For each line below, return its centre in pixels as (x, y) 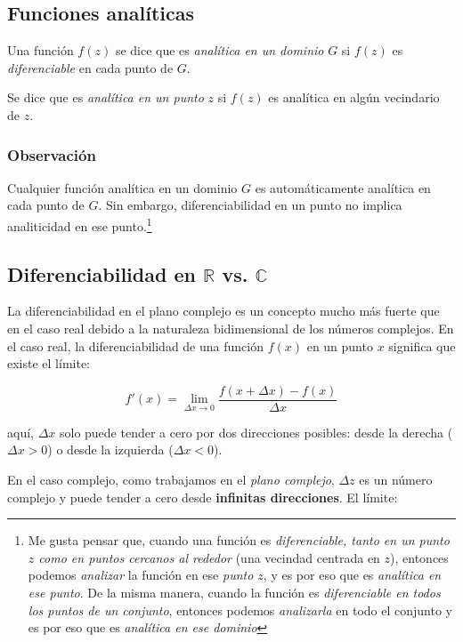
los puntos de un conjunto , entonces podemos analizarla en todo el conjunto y (240, 610)
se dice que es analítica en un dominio (219, 50)
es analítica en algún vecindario (354, 97)
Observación (52, 154)
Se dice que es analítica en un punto (106, 97)
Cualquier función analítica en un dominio (122, 187)
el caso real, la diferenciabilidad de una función (135, 345)
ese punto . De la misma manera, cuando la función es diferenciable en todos (234, 593)
